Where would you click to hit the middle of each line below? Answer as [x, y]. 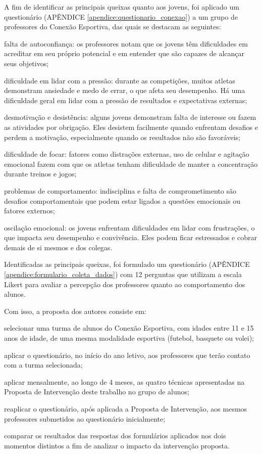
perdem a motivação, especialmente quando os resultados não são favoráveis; [122, 137]
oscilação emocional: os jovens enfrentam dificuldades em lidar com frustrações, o [129, 227]
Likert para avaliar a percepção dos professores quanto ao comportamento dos [125, 284]
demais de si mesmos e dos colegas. [58, 247]
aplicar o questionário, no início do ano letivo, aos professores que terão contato [127, 355]
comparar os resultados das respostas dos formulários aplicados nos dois [115, 436]
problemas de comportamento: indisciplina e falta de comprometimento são [120, 190]
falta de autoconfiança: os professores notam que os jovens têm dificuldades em [126, 43]
